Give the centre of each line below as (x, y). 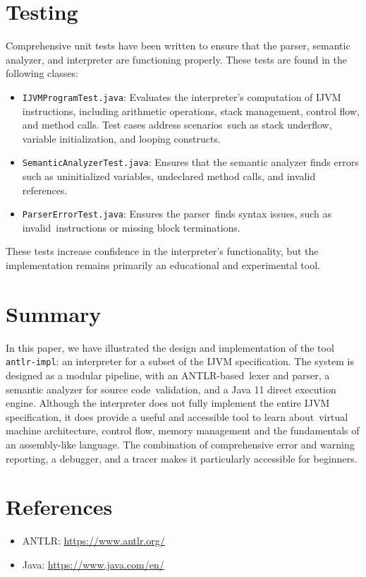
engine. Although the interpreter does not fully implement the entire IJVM (168, 403)
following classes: (42, 73)
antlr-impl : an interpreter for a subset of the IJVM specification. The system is (180, 361)
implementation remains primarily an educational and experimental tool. (163, 265)
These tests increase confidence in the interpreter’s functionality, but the (162, 251)
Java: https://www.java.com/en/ (93, 564)
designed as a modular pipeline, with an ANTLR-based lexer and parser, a (168, 375)
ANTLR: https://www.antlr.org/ (93, 541)
